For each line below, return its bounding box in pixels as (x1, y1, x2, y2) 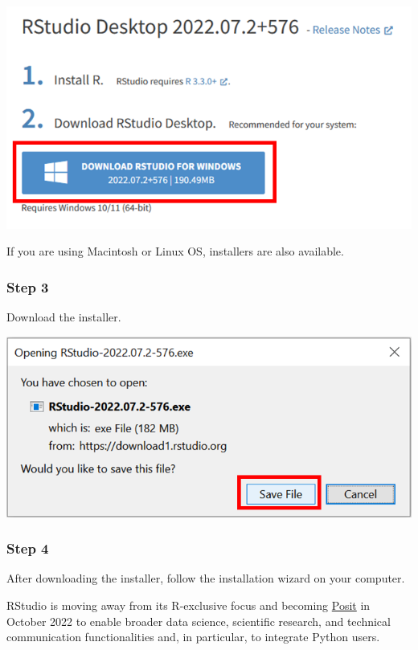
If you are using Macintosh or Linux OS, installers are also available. (6, 243, 344, 260)
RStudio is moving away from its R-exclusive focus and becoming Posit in (6, 597, 371, 614)
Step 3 (6, 276, 49, 296)
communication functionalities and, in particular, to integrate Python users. (6, 628, 380, 645)
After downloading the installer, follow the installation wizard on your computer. (6, 570, 405, 587)
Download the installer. (6, 309, 121, 325)
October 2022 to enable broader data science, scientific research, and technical (6, 612, 391, 629)
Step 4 (6, 538, 49, 558)
